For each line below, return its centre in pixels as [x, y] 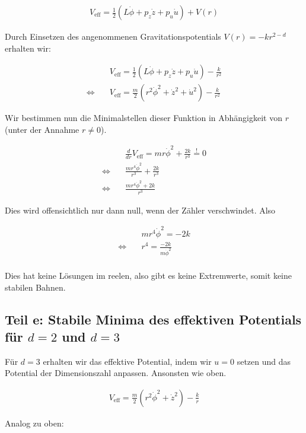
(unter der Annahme [42, 129]
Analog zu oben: [34, 423]
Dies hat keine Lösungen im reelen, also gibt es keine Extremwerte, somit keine [149, 275]
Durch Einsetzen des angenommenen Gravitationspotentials [113, 36]
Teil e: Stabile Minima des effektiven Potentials [153, 319]
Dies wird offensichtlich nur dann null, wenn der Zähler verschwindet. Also [140, 210]
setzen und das [264, 361]
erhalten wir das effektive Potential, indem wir [127, 361]
